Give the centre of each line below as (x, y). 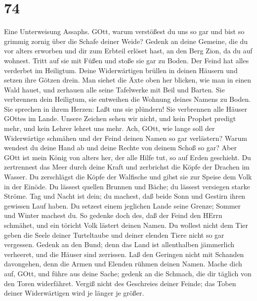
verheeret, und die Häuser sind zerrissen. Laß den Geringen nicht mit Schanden (124, 254)
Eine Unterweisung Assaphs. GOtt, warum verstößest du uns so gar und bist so (124, 31)
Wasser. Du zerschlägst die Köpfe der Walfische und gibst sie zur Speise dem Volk (128, 177)
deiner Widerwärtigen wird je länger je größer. (74, 293)
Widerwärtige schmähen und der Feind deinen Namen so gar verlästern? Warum (126, 138)
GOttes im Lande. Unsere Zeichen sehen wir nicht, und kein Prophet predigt (120, 118)
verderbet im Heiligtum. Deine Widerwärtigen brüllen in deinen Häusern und (121, 70)
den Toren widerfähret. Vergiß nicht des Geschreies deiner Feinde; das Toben (120, 283)
